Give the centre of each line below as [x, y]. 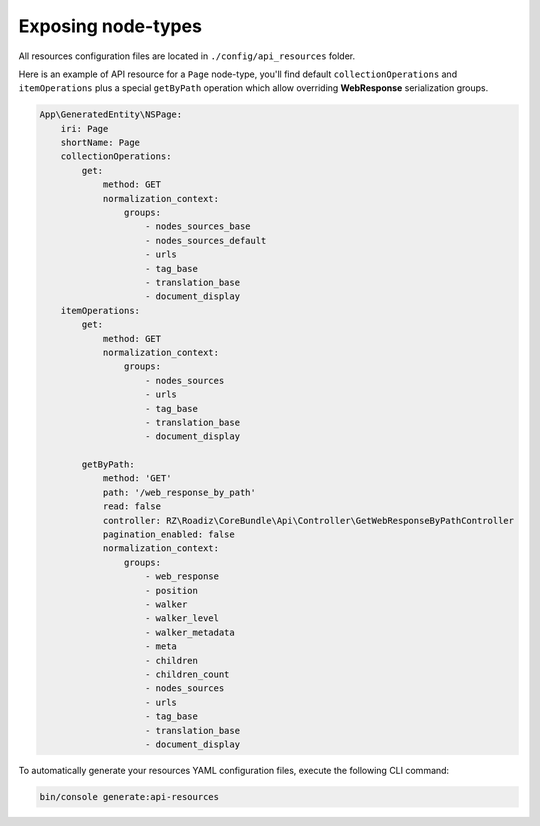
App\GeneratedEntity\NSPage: [111, 114]
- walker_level [182, 618]
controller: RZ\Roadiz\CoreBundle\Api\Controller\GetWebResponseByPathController [308, 520]
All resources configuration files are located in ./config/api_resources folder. [187, 56]
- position [172, 590]
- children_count [187, 674]
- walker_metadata [190, 632]
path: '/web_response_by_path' [179, 492]
